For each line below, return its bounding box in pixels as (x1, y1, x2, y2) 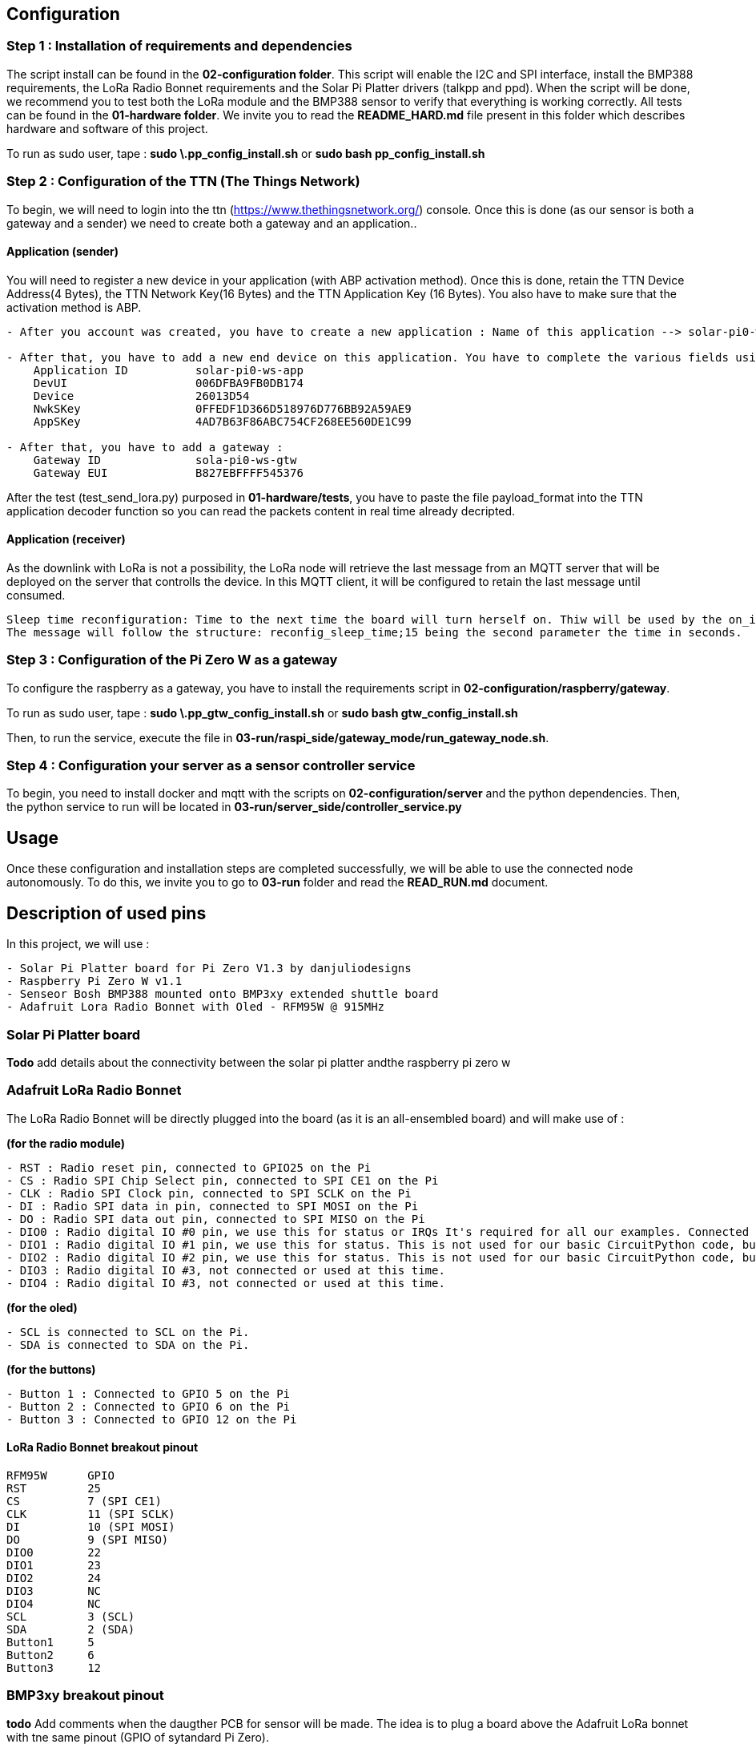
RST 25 (6, 1481, 102, 1495)
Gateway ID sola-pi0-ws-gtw (33, 453, 297, 466)
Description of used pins (6, 902, 207, 923)
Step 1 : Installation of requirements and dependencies (6, 38, 352, 54)
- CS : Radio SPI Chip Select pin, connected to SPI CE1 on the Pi (6, 1173, 439, 1187)
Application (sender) (6, 244, 119, 259)
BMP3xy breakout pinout (6, 1687, 164, 1704)
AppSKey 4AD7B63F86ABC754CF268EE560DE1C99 (33, 414, 412, 428)
